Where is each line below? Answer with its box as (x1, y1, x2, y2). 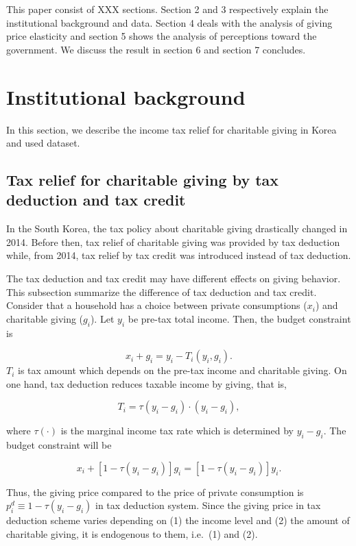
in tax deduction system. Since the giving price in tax (95, 498, 321, 512)
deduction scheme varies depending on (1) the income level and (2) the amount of (6, 513, 350, 528)
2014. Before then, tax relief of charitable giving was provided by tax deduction (6, 234, 340, 249)
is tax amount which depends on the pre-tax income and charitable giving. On (18, 363, 347, 377)
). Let (90, 311, 115, 325)
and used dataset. (6, 136, 80, 150)
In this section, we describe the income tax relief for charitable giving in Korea (6, 122, 337, 136)
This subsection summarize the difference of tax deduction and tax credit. (6, 284, 317, 299)
